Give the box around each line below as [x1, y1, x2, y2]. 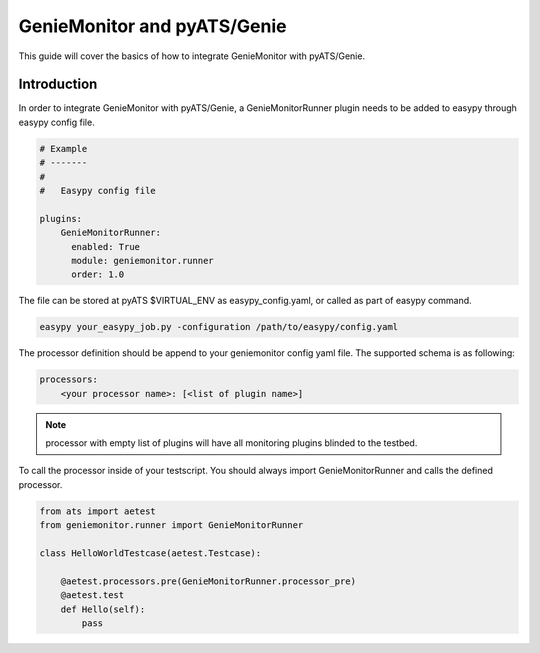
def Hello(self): [60, 603, 146, 615]
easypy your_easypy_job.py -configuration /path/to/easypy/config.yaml [39, 321, 399, 333]
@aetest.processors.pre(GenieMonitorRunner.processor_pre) [60, 575, 357, 587]
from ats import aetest [39, 505, 157, 517]
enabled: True [71, 241, 140, 252]
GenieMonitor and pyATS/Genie [18, 15, 287, 37]
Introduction [18, 76, 98, 93]
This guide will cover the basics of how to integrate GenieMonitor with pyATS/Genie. [18, 50, 365, 62]
